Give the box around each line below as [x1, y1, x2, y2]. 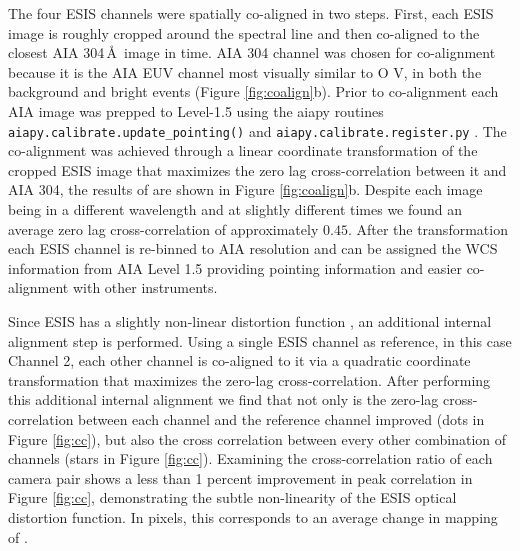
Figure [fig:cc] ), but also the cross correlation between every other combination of [8, 428, 507, 449]
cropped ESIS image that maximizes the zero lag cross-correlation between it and [8, 159, 507, 180]
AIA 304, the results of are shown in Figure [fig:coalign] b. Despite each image [8, 179, 483, 200]
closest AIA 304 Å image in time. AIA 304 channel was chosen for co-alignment [8, 42, 496, 63]
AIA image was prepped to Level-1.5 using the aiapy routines [8, 100, 384, 121]
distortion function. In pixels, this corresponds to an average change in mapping [8, 506, 498, 527]
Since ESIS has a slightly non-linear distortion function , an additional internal [8, 310, 492, 331]
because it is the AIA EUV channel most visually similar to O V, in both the [8, 61, 482, 82]
